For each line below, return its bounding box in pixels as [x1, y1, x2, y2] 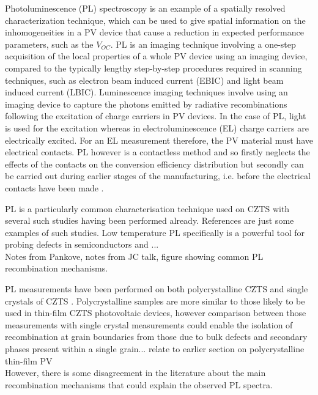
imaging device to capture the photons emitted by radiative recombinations [5, 97, 287, 110]
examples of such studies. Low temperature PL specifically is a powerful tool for [5, 226, 305, 238]
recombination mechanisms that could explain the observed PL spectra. [5, 378, 273, 391]
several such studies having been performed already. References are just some [5, 214, 294, 227]
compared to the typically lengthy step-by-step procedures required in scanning [5, 61, 302, 74]
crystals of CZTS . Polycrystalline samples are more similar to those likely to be [5, 294, 305, 307]
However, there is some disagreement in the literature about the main [5, 366, 266, 379]
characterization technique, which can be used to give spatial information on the [5, 13, 306, 26]
